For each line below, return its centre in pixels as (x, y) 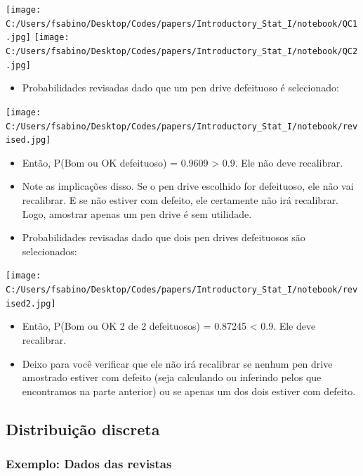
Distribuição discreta (83, 429)
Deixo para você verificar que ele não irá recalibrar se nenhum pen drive (177, 363)
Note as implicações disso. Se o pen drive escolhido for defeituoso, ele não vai (188, 186)
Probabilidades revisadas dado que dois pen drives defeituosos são (164, 237)
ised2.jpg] (31, 303)
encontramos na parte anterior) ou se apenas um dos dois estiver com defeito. (189, 391)
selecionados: (49, 251)
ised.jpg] (28, 140)
